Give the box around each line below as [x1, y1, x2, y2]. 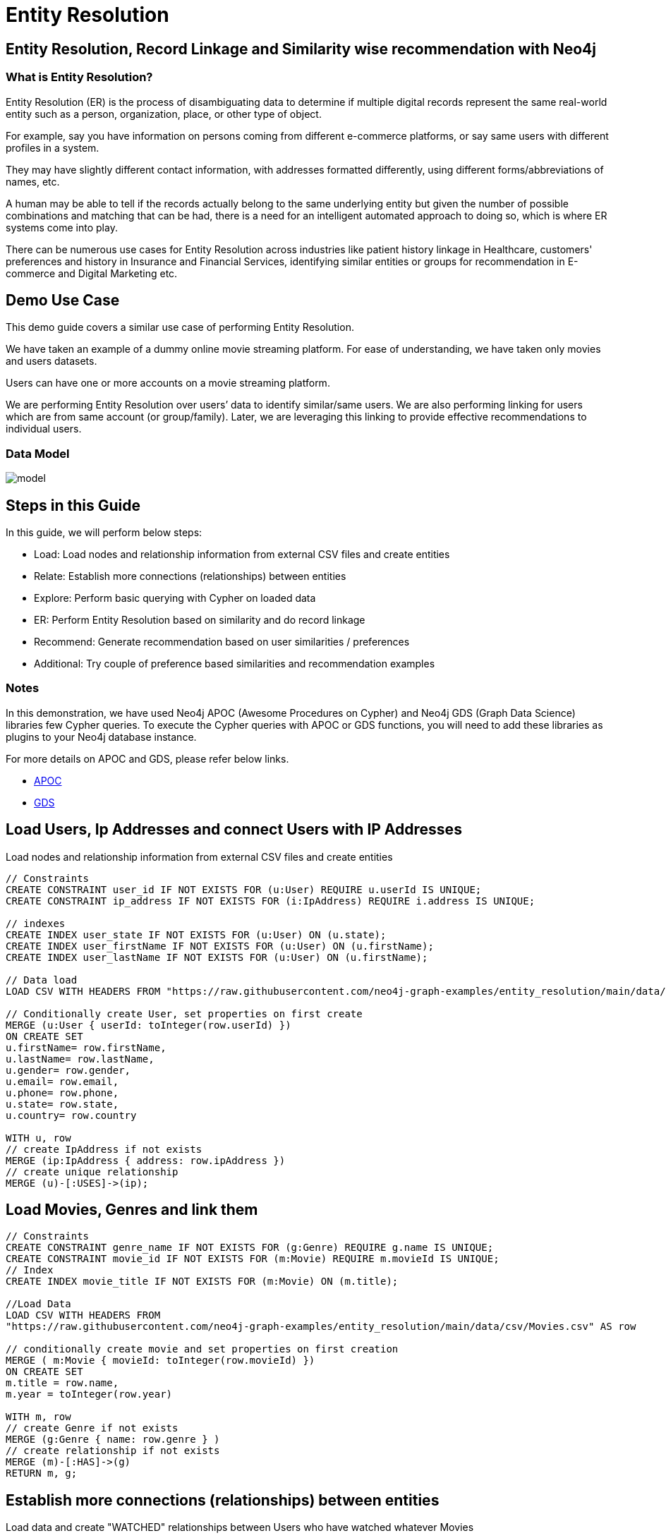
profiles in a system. [6, 141, 99, 154]
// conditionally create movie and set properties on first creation [6, 1343, 399, 1355]
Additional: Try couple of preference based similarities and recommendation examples [34, 657, 435, 670]
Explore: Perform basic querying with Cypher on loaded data [34, 591, 316, 604]
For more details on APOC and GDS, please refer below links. [6, 752, 289, 765]
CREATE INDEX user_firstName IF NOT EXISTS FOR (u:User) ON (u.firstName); [6, 940, 434, 952]
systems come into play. [6, 221, 118, 234]
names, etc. [6, 175, 60, 188]
